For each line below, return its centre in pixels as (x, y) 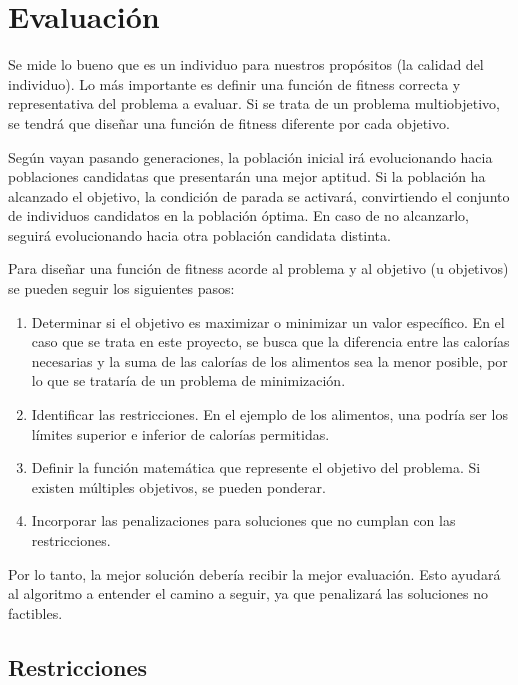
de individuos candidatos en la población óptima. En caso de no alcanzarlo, (238, 215)
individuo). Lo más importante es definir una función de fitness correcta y (234, 83)
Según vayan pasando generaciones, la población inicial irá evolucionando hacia (250, 156)
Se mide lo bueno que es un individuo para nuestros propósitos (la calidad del (246, 64)
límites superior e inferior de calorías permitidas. (180, 433)
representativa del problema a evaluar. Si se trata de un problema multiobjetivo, (254, 103)
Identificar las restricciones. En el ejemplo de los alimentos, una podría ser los (269, 414)
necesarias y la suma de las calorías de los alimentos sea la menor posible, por (269, 360)
